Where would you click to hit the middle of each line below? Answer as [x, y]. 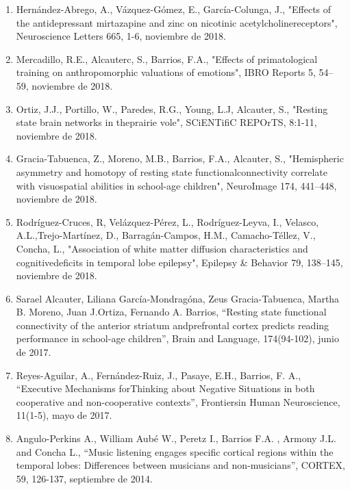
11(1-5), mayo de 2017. [64, 415]
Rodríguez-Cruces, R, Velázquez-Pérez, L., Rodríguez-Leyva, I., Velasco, [167, 221]
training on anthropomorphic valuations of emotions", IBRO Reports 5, [166, 72]
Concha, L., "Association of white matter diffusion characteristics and [162, 248]
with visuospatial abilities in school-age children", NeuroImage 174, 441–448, [176, 185]
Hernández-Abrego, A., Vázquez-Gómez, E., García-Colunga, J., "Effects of [174, 9]
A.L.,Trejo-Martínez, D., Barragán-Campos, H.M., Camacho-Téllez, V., [166, 235]
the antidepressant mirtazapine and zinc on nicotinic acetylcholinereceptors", [177, 22]
